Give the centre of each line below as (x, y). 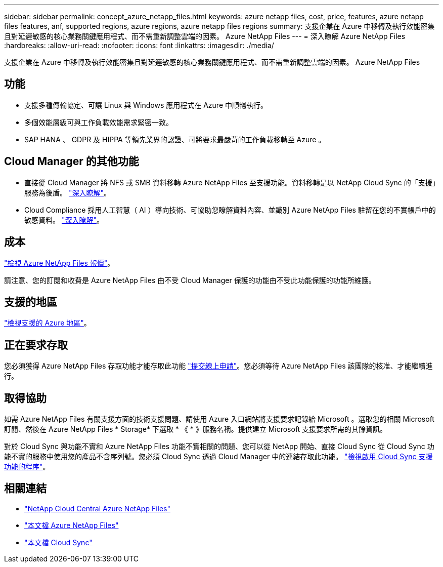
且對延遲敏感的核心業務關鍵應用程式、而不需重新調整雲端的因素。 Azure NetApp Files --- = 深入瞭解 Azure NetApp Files (205, 36)
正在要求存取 (36, 345)
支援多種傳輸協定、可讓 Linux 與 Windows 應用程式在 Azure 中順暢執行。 (146, 105)
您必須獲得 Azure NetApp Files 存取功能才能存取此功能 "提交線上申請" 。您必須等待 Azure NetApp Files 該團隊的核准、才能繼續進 (218, 366)
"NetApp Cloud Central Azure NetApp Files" (98, 508)
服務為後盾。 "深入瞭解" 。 (68, 192)
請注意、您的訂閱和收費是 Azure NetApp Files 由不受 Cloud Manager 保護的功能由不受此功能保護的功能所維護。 (190, 280)
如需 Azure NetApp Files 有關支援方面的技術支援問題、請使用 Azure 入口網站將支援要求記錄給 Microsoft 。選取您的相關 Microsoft (219, 419)
